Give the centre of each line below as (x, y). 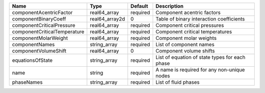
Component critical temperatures (194, 32)
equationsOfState (32, 60)
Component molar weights (186, 38)
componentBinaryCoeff (39, 19)
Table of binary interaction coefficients (200, 19)
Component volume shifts (185, 51)
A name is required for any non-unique (200, 70)
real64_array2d (107, 19)
